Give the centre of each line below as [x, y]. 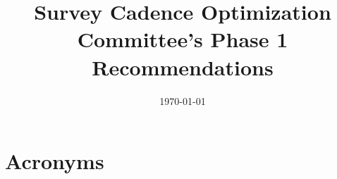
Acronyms [55, 161]
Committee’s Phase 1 [183, 39]
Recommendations [183, 67]
